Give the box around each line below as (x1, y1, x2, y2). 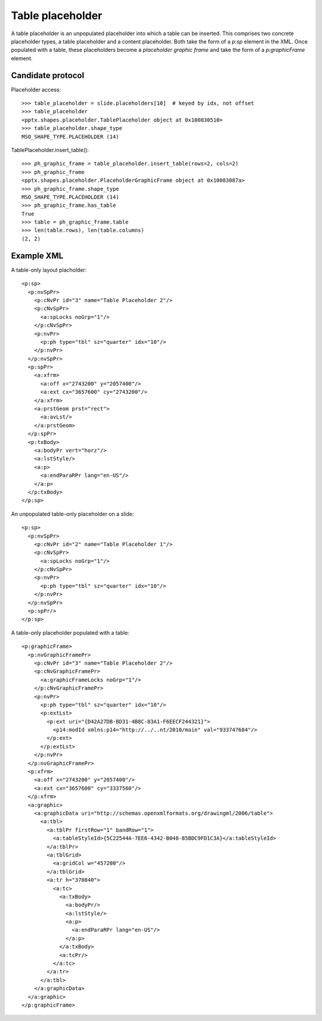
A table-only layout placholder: (11, 266, 87, 274)
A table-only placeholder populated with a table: (11, 629, 129, 636)
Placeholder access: (11, 86, 61, 93)
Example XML (11, 250, 64, 260)
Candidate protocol (11, 70, 85, 80)
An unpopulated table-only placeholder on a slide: (11, 510, 134, 517)
